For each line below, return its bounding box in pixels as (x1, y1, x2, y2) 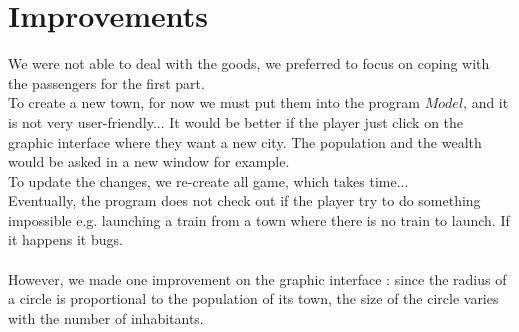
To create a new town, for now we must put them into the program (8, 92, 421, 113)
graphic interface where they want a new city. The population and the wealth (8, 131, 482, 152)
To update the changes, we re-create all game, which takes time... (8, 170, 409, 191)
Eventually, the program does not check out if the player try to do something (8, 190, 481, 211)
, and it (463, 92, 509, 113)
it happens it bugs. (8, 229, 123, 250)
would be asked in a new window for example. (8, 151, 290, 172)
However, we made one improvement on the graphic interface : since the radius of (8, 268, 507, 289)
